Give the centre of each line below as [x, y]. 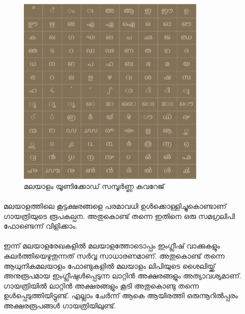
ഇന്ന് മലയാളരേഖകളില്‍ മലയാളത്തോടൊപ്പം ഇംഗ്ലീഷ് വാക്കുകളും [112, 246]
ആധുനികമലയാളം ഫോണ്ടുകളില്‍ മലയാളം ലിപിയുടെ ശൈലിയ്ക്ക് [110, 265]
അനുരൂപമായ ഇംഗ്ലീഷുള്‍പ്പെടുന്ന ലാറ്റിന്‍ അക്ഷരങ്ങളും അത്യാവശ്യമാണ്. [122, 276]
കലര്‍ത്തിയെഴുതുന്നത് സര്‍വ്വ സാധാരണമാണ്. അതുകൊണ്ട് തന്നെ [114, 255]
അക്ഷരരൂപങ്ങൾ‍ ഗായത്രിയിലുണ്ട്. [60, 305]
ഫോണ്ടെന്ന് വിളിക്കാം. [41, 226]
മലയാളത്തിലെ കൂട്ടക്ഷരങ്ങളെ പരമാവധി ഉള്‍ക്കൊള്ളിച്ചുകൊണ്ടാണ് [115, 206]
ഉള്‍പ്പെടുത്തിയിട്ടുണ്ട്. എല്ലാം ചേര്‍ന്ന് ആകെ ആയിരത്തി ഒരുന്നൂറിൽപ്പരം [121, 295]
